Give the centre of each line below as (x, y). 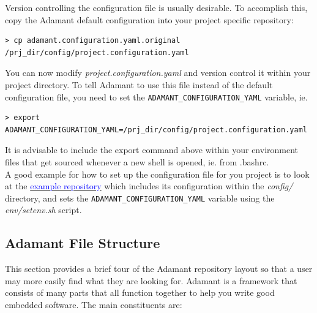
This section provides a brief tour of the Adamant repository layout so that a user (159, 269)
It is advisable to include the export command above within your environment (152, 150)
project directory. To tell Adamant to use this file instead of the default (139, 84)
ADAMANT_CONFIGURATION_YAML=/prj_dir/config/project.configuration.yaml (156, 130)
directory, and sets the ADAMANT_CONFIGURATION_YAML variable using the (140, 198)
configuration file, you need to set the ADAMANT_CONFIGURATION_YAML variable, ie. (156, 96)
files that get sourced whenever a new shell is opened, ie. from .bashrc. (137, 162)
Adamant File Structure (83, 243)
